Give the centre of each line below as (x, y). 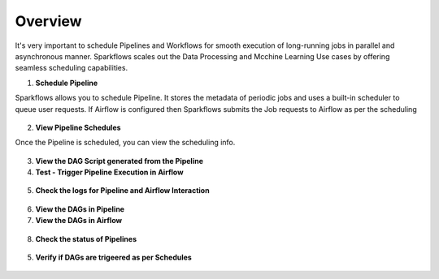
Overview (48, 21)
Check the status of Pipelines (86, 238)
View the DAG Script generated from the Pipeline (119, 161)
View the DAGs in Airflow (78, 221)
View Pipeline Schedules (78, 127)
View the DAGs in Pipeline (80, 209)
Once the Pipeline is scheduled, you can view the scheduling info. (125, 143)
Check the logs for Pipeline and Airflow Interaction (123, 191)
